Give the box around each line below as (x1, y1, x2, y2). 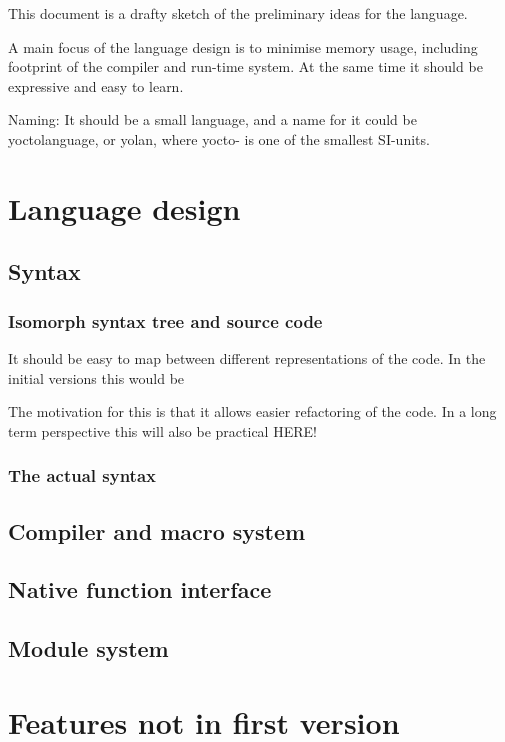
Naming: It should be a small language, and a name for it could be (8, 109, 417, 130)
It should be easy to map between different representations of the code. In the (8, 347, 486, 368)
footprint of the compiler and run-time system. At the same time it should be (8, 56, 483, 77)
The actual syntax (8, 463, 157, 488)
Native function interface (8, 574, 272, 605)
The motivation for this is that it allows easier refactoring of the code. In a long (8, 401, 497, 422)
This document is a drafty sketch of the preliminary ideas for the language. (8, 3, 468, 23)
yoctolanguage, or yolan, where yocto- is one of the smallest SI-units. (8, 128, 430, 149)
